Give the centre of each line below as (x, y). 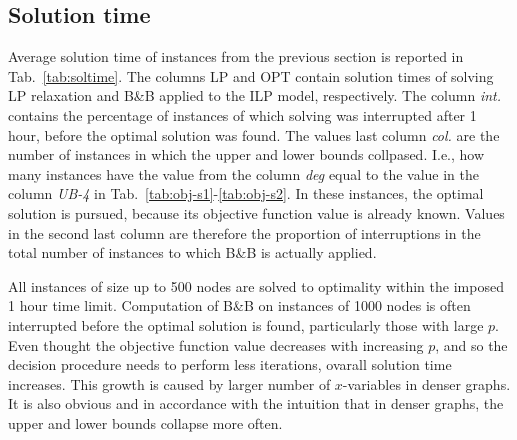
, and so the (471, 344)
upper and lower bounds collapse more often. (145, 422)
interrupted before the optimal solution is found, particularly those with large (246, 324)
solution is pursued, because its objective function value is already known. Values (256, 212)
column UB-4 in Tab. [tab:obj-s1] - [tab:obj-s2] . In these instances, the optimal (246, 193)
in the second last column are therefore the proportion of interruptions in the (244, 232)
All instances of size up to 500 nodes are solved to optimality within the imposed (256, 285)
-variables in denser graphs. (426, 383)
